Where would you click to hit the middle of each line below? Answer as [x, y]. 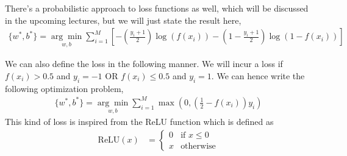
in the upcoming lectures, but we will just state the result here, [123, 20]
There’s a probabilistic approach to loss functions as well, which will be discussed [157, 8]
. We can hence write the [258, 76]
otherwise [198, 147]
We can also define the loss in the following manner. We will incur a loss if [144, 64]
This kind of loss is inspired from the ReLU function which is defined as [139, 122]
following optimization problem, [64, 88]
